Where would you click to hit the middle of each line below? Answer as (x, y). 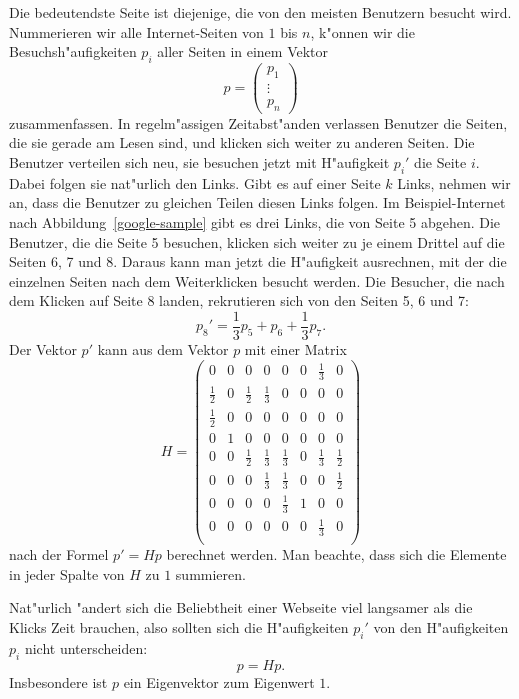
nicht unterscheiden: (86, 647)
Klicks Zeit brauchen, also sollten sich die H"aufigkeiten (179, 627)
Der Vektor (43, 348)
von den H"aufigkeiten (441, 627)
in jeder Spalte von (67, 573)
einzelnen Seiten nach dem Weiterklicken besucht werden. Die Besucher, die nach (257, 280)
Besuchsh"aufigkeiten (73, 51)
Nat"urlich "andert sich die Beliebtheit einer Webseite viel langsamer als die (241, 607)
